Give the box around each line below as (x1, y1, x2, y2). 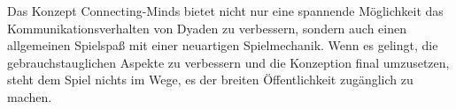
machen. (7, 87, 52, 105)
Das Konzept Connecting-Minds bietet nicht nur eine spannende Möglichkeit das (7, 2, 444, 19)
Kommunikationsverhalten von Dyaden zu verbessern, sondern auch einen (7, 18, 407, 37)
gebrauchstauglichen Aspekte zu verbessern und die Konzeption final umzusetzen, (7, 53, 450, 71)
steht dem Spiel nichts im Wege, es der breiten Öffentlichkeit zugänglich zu (7, 70, 413, 89)
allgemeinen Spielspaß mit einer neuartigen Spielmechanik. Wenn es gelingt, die (7, 36, 438, 54)
